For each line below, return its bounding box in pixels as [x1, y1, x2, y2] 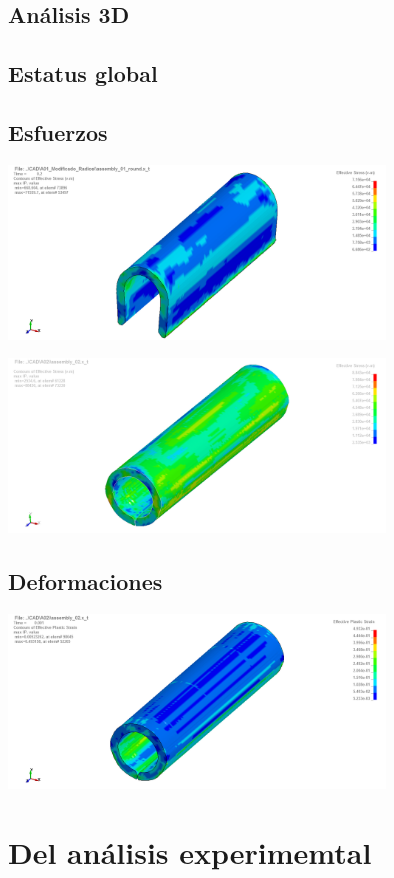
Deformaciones [8, 566, 163, 597]
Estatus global [8, 58, 158, 89]
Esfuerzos [8, 116, 108, 147]
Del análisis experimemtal [8, 831, 372, 872]
